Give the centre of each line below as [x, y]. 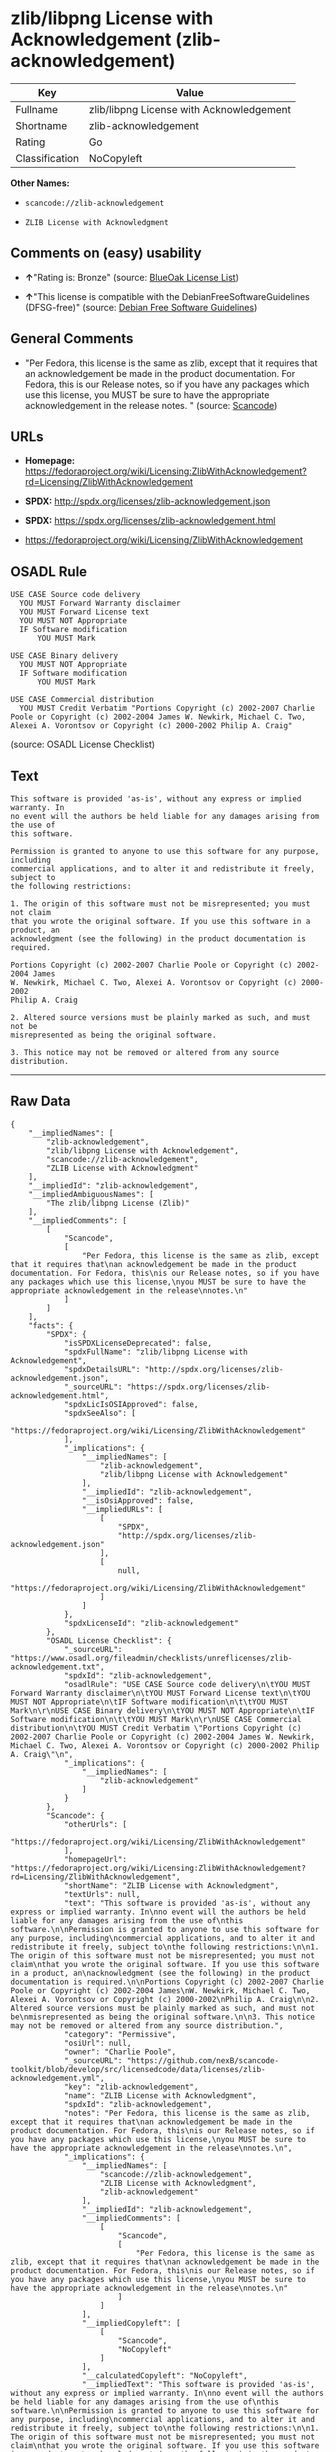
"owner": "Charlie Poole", [120, 2052]
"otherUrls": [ [95, 1824]
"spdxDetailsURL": [102, 1369]
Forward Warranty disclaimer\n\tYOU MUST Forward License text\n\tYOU [160, 1693]
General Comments [72, 338]
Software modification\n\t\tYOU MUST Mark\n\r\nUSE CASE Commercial [156, 1719]
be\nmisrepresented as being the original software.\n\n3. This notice [162, 2017]
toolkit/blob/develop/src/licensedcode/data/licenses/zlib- [138, 2069]
